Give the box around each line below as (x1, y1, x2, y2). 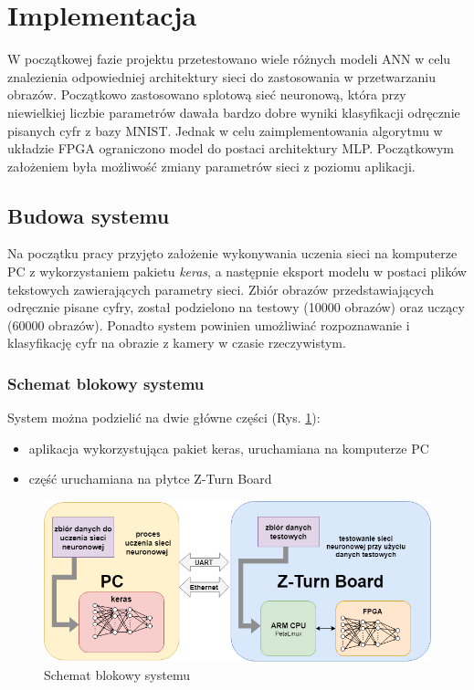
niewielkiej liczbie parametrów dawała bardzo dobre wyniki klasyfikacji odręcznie (7, 102, 460, 121)
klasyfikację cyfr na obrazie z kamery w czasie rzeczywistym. (7, 333, 346, 352)
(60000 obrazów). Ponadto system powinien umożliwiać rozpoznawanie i (7, 315, 410, 334)
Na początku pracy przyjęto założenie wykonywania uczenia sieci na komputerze (7, 244, 458, 263)
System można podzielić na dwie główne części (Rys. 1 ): (7, 408, 321, 427)
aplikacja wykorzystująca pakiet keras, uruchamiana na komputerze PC (28, 438, 429, 457)
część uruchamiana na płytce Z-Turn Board (28, 469, 272, 488)
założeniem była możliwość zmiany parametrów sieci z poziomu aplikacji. (7, 156, 416, 175)
